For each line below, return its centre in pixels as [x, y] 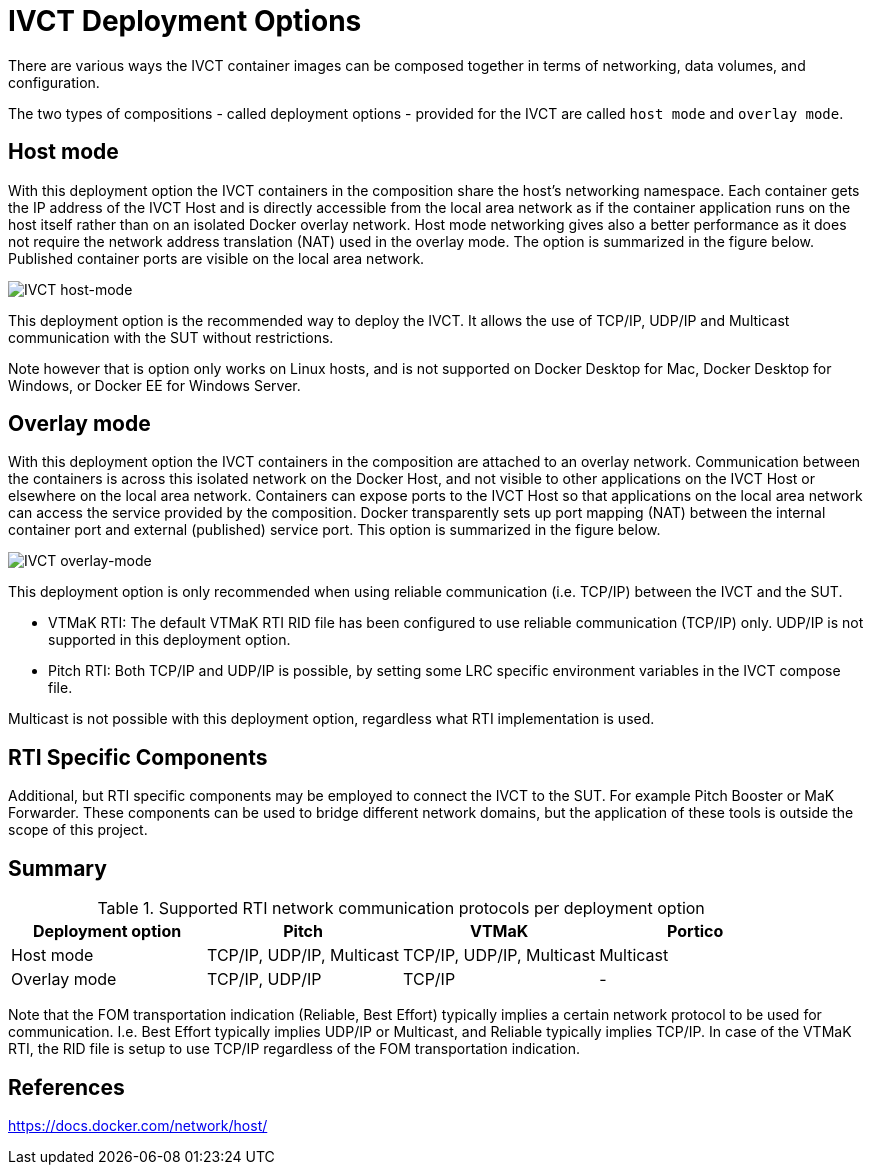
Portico [695, 931]
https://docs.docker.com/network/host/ [138, 1125]
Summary [57, 868]
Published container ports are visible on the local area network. [216, 258]
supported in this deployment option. [169, 640]
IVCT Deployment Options [185, 21]
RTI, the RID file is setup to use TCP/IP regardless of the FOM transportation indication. [294, 1049]
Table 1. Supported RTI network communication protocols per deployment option [401, 908]
